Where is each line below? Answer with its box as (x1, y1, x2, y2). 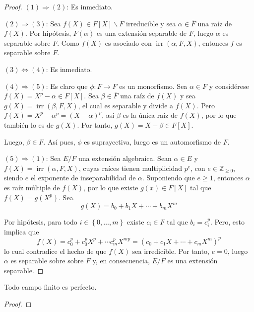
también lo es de (4, 119, 54, 130)
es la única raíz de (123, 110, 178, 120)
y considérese (209, 80, 249, 91)
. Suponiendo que (142, 172, 195, 183)
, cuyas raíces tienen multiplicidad (78, 162, 182, 173)
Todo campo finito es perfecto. (4, 282, 97, 292)
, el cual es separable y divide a (78, 100, 174, 110)
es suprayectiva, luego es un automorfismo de (84, 136, 221, 147)
